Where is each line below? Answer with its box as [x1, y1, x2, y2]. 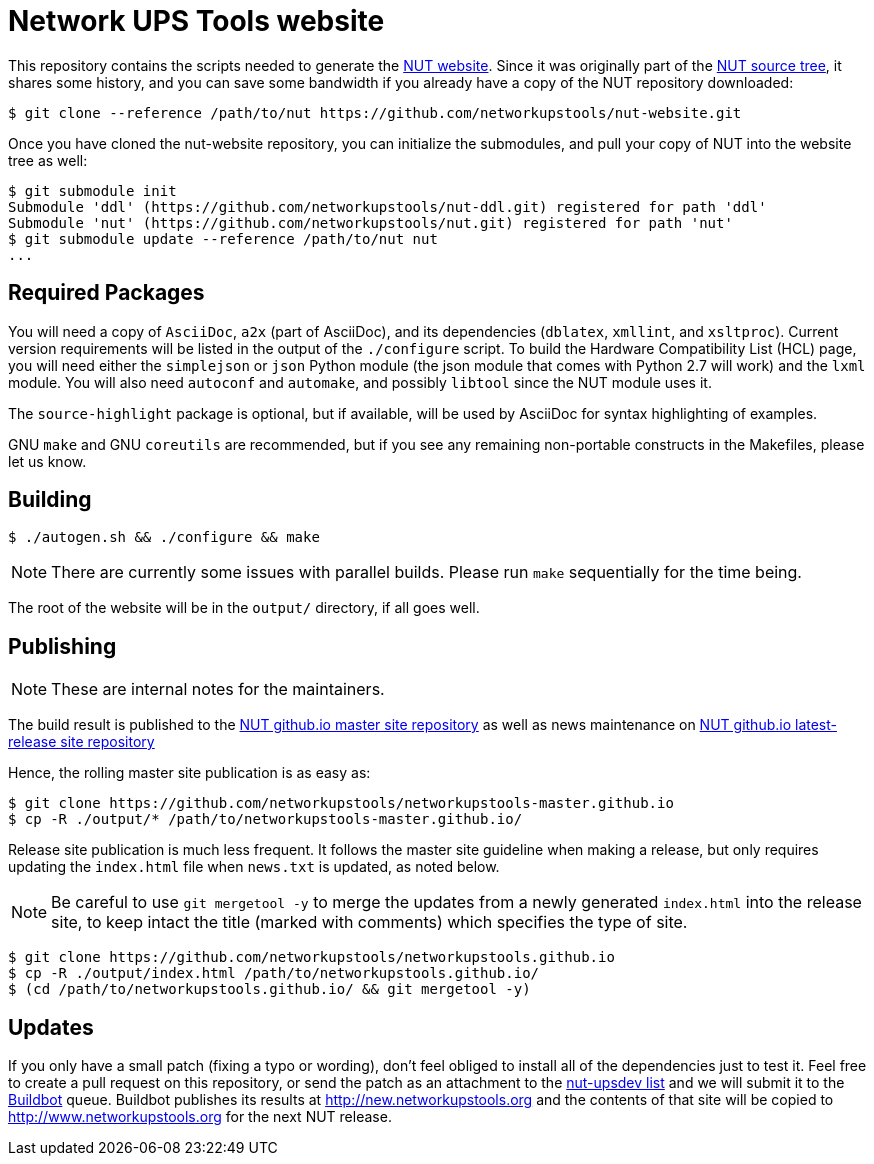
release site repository [8, 733, 155, 751]
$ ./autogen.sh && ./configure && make [8, 529, 320, 546]
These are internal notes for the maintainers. [51, 679, 385, 700]
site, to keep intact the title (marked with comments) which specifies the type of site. [51, 912, 688, 933]
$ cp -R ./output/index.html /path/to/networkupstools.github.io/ [8, 965, 540, 982]
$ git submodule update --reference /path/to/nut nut [8, 230, 438, 247]
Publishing [8, 633, 117, 659]
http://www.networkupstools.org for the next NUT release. [8, 1108, 392, 1126]
